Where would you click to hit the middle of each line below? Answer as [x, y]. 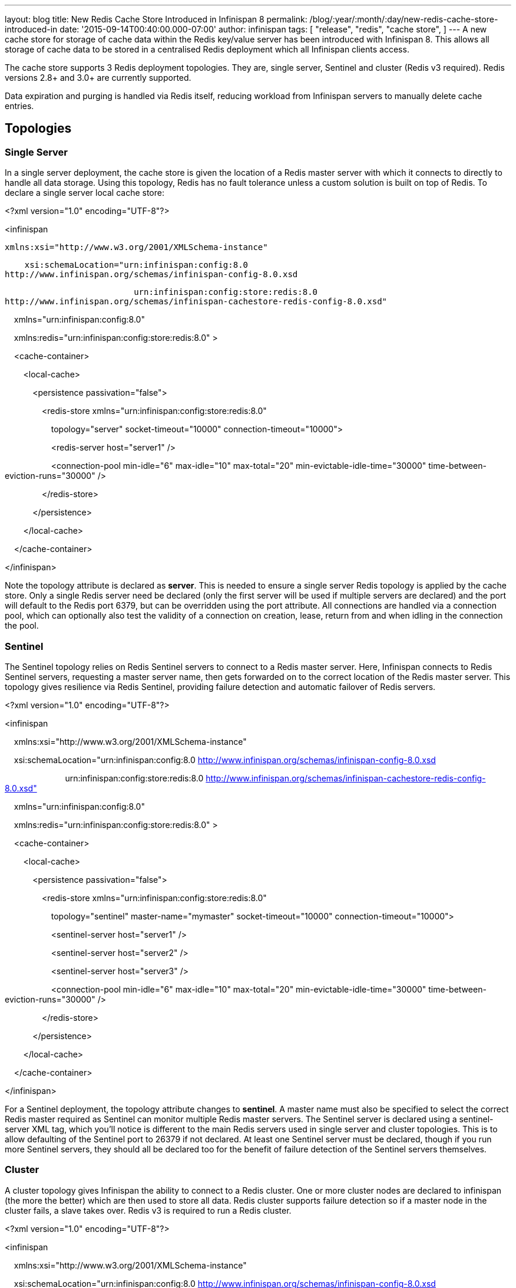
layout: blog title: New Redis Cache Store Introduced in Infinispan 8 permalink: [156, 19]
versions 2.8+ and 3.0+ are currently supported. [98, 78]
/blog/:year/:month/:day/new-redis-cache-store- [404, 19]
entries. [19, 106]
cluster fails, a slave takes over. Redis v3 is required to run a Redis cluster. [148, 1210]
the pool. [22, 626]
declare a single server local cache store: [85, 193]
